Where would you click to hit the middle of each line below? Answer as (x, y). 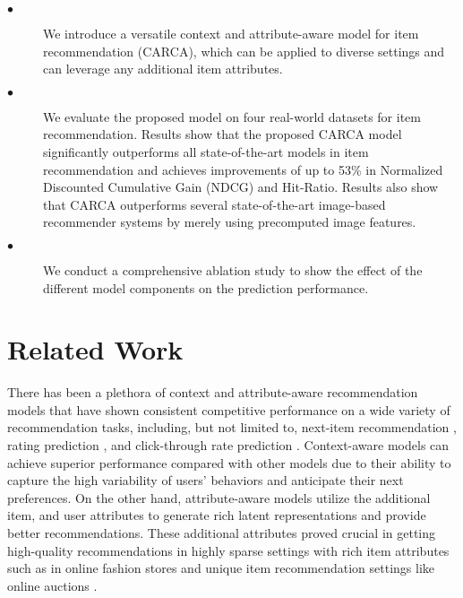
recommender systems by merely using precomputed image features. (230, 222)
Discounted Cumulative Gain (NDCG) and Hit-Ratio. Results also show (241, 187)
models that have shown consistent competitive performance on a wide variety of (229, 409)
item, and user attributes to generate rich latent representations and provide (217, 515)
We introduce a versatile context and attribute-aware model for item (231, 33)
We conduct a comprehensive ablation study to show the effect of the (233, 269)
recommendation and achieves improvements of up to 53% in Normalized (243, 169)
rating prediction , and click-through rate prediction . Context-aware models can (228, 445)
